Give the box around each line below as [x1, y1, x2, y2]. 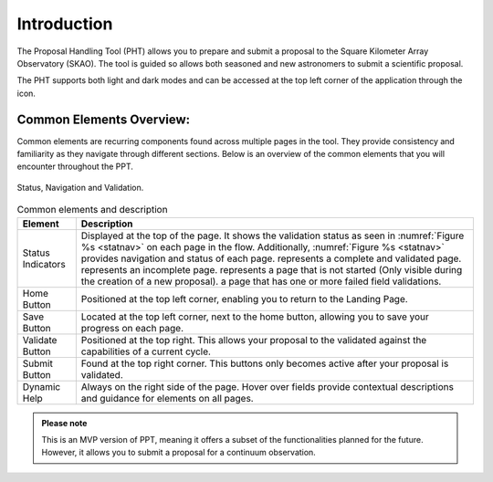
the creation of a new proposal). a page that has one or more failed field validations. [80, 275, 442, 288]
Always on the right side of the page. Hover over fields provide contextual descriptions [80, 380, 454, 393]
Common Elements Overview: [16, 111, 191, 127]
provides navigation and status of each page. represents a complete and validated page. [80, 252, 462, 265]
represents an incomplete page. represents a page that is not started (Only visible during [80, 263, 463, 276]
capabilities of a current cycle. [80, 345, 212, 358]
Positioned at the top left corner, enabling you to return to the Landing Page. [80, 292, 408, 305]
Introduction [16, 14, 113, 34]
